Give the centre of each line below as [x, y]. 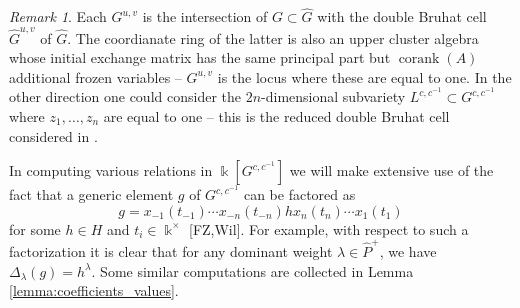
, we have [408, 251]
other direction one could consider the [125, 96]
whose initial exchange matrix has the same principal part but [200, 57]
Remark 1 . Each [58, 16]
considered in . [53, 135]
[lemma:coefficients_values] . [94, 290]
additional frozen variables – [95, 76]
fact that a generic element [91, 194]
